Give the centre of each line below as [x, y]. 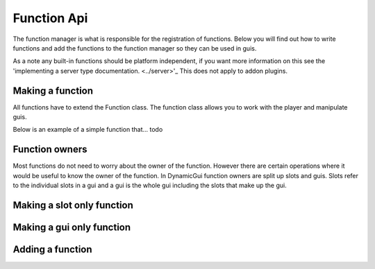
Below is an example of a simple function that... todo [88, 130]
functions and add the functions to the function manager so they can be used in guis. [135, 48]
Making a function [53, 90]
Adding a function [53, 249]
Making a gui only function [72, 227]
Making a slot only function [73, 205]
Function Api [50, 18]
